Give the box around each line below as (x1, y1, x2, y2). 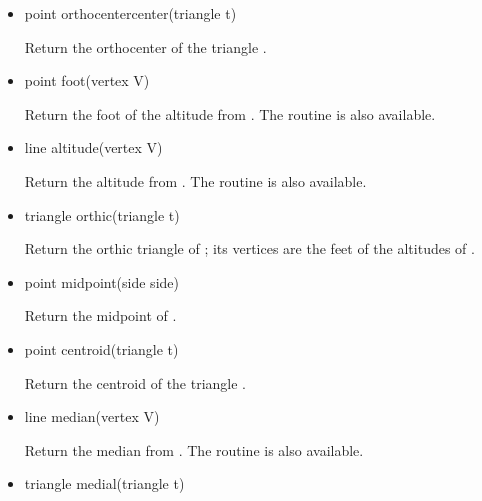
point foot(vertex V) (24, 70, 150, 91)
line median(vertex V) (24, 406, 160, 427)
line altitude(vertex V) (24, 137, 163, 158)
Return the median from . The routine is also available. (24, 439, 364, 460)
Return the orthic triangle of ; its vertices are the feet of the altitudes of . (24, 238, 475, 259)
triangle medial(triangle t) (24, 473, 185, 494)
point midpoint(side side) (24, 271, 179, 292)
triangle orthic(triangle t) (24, 204, 180, 225)
